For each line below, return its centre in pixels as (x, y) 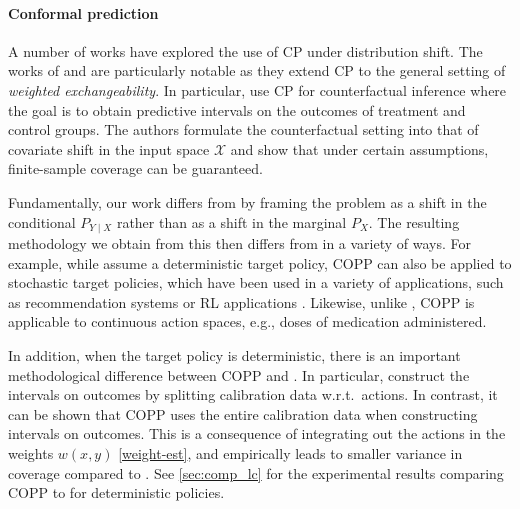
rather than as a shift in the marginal (231, 221)
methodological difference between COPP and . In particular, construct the (239, 374)
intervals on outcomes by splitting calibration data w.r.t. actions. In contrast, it (253, 394)
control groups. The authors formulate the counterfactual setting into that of (243, 129)
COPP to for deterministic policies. (116, 492)
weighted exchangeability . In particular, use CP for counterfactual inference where (257, 89)
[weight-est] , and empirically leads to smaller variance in (290, 452)
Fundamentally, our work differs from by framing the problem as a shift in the (247, 201)
